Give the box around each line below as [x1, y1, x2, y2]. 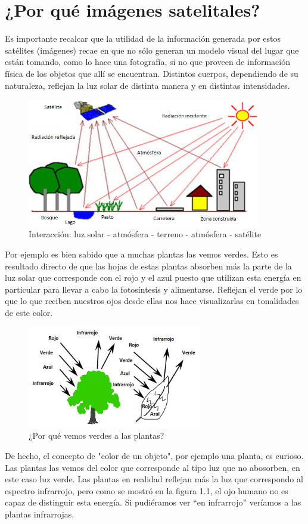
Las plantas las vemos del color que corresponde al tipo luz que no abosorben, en [5, 461, 300, 473]
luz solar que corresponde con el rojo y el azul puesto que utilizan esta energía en [5, 271, 301, 284]
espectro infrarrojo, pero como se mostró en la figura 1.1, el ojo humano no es [5, 484, 288, 497]
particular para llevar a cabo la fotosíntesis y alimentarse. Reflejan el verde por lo [5, 283, 303, 295]
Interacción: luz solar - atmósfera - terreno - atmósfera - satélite [29, 228, 262, 240]
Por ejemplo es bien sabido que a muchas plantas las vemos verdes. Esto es [5, 247, 278, 260]
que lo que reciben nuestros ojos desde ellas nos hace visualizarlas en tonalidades [5, 294, 299, 307]
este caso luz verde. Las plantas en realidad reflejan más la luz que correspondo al [5, 473, 303, 485]
